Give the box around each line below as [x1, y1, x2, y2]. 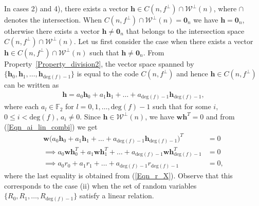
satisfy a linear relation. [79, 190, 154, 201]
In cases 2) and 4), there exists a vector [4, 3, 128, 13]
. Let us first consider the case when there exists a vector [73, 35, 253, 46]
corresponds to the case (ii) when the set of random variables [4, 180, 197, 191]
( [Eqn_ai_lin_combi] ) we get [4, 121, 98, 132]
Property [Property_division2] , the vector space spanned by [4, 58, 194, 69]
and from [206, 111, 235, 121]
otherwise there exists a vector [4, 26, 100, 36]
